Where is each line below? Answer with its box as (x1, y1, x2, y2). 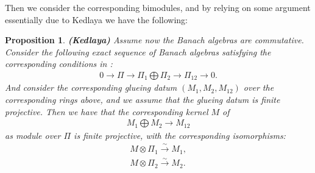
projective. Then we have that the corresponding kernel (5, 105, 208, 118)
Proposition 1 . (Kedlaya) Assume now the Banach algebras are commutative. (5, 34, 304, 46)
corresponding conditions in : (5, 57, 113, 70)
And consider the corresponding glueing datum (5, 81, 177, 94)
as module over (5, 129, 61, 141)
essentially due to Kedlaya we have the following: (5, 13, 188, 26)
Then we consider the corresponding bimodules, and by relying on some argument (5, 1, 311, 13)
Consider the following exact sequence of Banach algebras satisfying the (5, 45, 271, 58)
